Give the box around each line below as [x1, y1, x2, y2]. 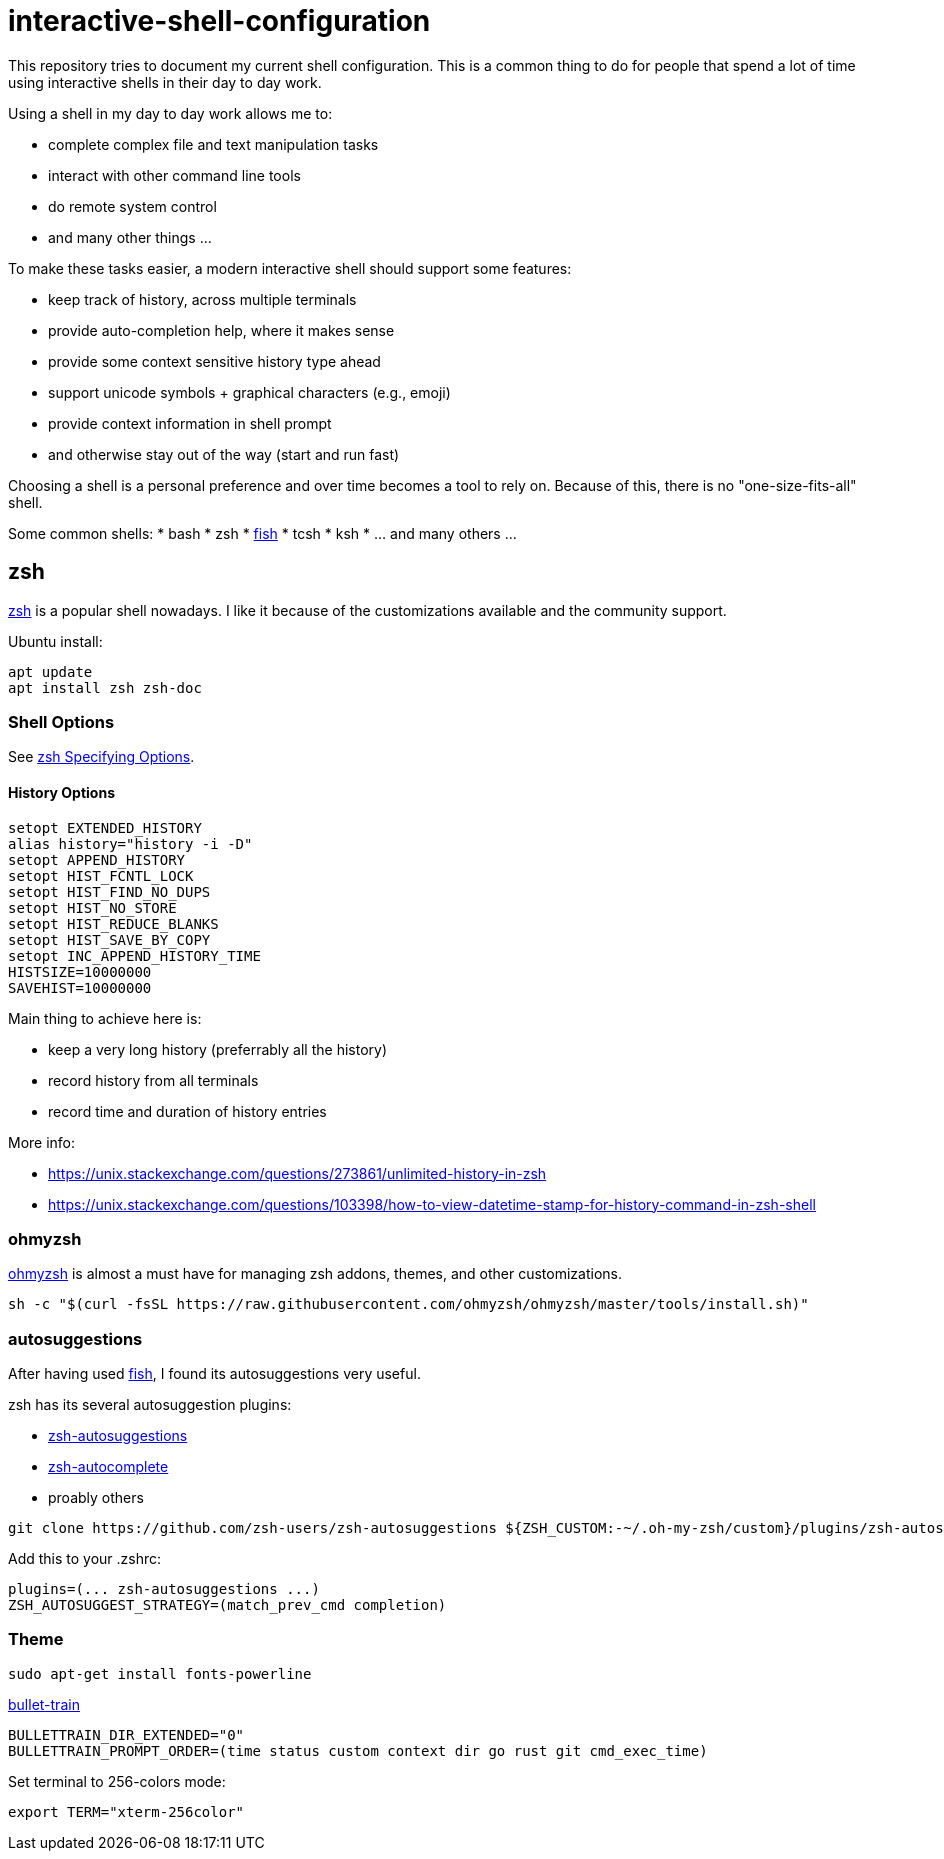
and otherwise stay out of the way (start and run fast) [48, 445, 400, 463]
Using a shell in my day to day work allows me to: [8, 104, 333, 122]
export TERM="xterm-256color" [8, 1803, 245, 1820]
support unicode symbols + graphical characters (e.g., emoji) [48, 383, 451, 401]
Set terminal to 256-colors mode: [8, 1772, 226, 1790]
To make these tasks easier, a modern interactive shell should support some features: [8, 259, 572, 277]
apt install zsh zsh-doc [8, 679, 202, 696]
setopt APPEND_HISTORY [8, 851, 186, 868]
